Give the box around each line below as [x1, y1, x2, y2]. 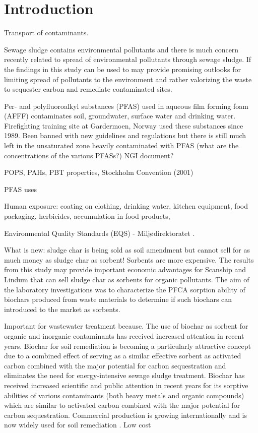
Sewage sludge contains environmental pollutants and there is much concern [4, 44, 239, 54]
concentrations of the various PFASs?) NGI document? [4, 150, 174, 160]
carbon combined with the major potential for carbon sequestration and [4, 360, 226, 370]
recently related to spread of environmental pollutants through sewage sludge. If [4, 54, 251, 65]
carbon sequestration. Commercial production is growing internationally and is [4, 409, 247, 420]
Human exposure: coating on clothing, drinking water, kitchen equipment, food [4, 201, 248, 211]
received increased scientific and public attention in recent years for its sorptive [4, 380, 248, 390]
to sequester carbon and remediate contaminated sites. [4, 84, 172, 94]
